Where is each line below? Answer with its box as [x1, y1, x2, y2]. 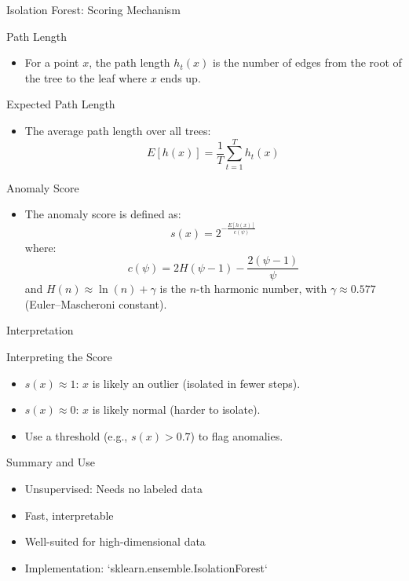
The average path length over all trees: [24, 122, 211, 138]
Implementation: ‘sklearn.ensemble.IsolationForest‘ [24, 559, 268, 576]
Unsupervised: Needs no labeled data [24, 480, 203, 496]
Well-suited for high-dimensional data [24, 533, 206, 550]
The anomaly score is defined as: [24, 206, 181, 222]
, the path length [89, 54, 170, 71]
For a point [24, 54, 79, 71]
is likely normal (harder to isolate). [92, 401, 261, 418]
